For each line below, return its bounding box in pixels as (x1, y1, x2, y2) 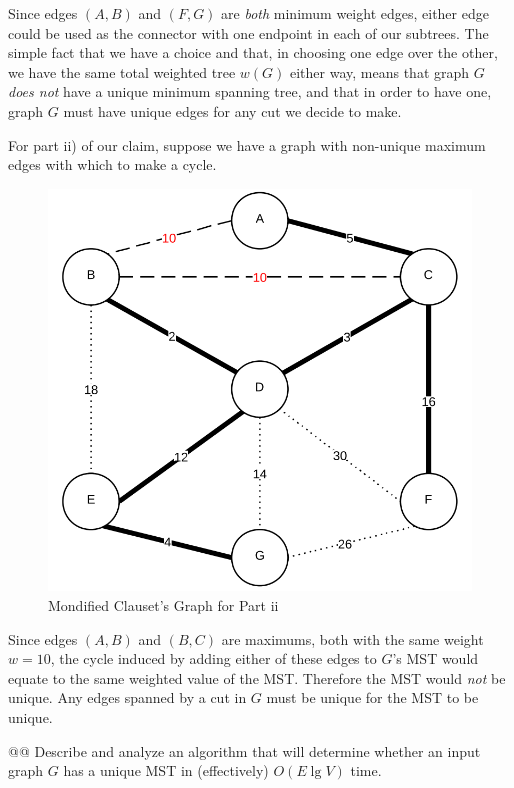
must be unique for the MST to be (266, 687, 479, 708)
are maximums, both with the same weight (221, 628, 484, 649)
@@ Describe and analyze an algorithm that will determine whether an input (8, 740, 481, 761)
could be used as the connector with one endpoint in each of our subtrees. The (8, 22, 489, 43)
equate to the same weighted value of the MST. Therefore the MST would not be (8, 667, 506, 688)
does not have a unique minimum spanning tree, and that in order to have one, (8, 81, 492, 102)
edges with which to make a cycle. (8, 154, 217, 175)
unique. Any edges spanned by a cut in (8, 687, 247, 708)
